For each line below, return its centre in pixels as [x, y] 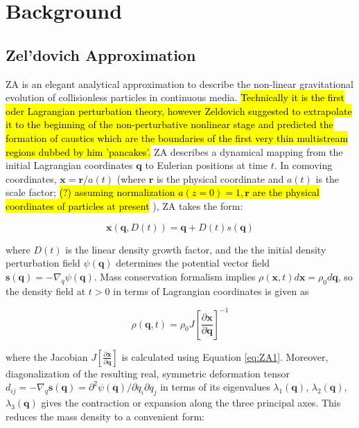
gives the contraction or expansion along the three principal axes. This [191, 402]
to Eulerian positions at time [206, 165]
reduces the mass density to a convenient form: [105, 416]
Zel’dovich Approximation [101, 54]
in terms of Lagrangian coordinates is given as [211, 291]
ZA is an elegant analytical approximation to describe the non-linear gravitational [180, 83]
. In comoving [303, 165]
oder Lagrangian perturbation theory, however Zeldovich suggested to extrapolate [179, 110]
